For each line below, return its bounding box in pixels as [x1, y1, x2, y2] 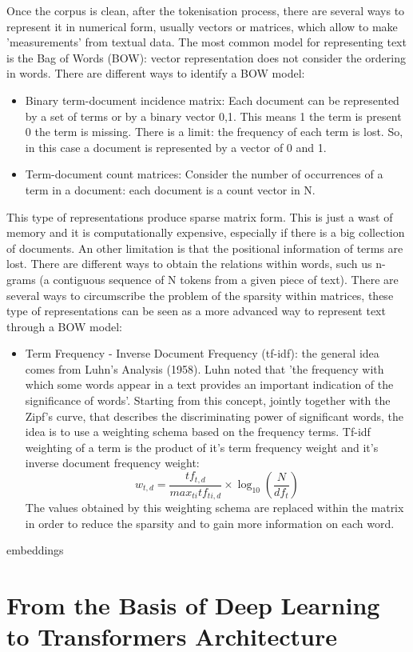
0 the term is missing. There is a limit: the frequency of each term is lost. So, [25, 123, 403, 140]
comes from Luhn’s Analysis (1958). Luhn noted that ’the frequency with [25, 360, 384, 377]
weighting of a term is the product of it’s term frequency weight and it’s [25, 438, 379, 455]
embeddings [6, 542, 64, 558]
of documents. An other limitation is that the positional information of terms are [6, 239, 403, 256]
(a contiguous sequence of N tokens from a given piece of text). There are [39, 270, 399, 287]
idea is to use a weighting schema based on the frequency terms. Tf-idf [25, 423, 371, 440]
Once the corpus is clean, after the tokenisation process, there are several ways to [6, 2, 405, 18]
